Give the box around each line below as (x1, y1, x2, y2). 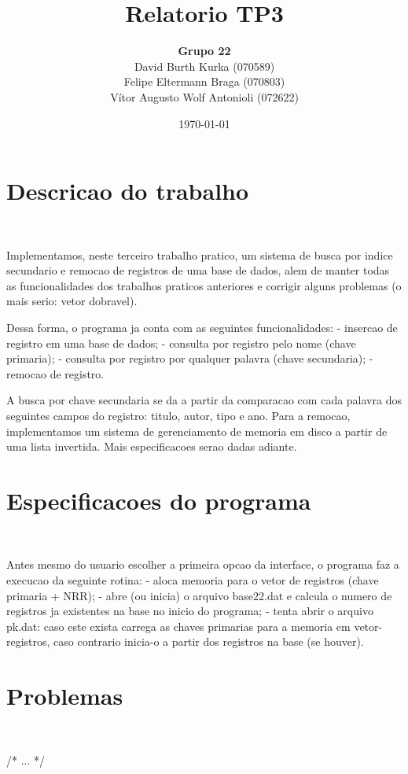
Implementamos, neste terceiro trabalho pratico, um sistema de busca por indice (6, 246, 393, 263)
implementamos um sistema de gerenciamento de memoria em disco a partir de (6, 422, 388, 439)
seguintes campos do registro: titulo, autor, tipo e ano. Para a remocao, (6, 407, 351, 423)
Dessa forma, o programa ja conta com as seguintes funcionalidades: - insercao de (6, 319, 398, 335)
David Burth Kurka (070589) (134, 57, 275, 74)
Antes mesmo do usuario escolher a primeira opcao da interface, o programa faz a (6, 556, 399, 573)
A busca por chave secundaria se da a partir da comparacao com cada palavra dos (6, 392, 402, 408)
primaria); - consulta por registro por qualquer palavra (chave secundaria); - (6, 350, 373, 367)
